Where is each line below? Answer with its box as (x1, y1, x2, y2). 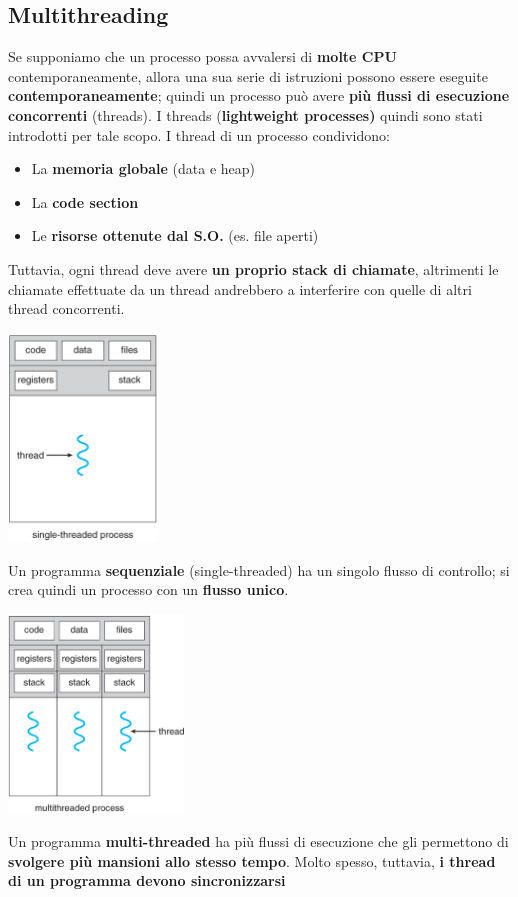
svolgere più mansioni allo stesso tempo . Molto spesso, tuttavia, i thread (8, 850, 496, 871)
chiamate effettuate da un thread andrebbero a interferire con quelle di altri (8, 278, 472, 299)
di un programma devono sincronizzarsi (8, 870, 286, 891)
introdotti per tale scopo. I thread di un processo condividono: (8, 124, 390, 145)
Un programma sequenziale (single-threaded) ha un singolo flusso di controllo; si (8, 559, 510, 580)
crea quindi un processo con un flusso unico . (8, 579, 289, 600)
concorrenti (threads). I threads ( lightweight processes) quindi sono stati (8, 104, 483, 125)
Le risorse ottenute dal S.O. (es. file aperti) (31, 225, 319, 246)
